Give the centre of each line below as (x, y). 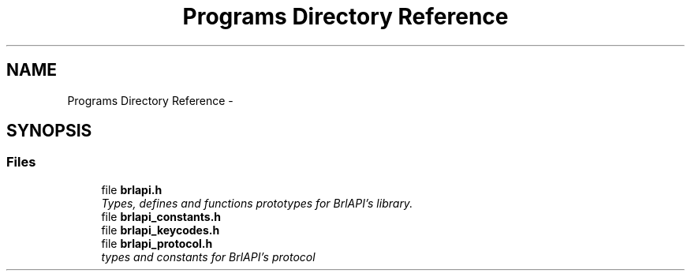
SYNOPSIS (49, 131)
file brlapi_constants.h (161, 216)
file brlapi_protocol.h (157, 243)
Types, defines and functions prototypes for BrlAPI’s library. (257, 203)
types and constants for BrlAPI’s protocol (208, 256)
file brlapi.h (132, 189)
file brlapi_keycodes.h (161, 230)
